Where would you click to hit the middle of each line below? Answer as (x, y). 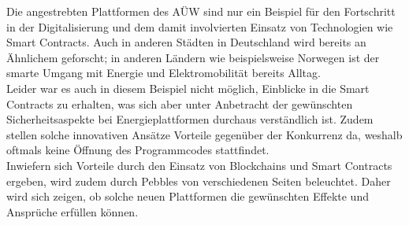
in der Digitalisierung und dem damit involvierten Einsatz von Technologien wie (200, 26)
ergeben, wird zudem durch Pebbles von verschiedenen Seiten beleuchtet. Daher (199, 181)
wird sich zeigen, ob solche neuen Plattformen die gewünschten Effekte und (188, 196)
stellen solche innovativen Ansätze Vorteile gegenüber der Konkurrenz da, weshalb (204, 134)
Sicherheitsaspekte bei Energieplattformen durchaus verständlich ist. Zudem (190, 119)
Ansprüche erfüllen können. (73, 211)
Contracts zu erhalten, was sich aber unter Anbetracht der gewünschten (180, 103)
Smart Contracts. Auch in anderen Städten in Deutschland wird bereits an (186, 42)
